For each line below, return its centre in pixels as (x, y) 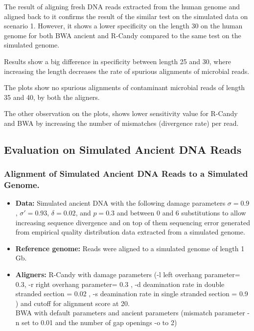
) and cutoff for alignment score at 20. (72, 303)
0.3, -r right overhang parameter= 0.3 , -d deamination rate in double (120, 284)
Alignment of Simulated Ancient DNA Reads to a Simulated (126, 174)
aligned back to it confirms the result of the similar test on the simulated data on (126, 16)
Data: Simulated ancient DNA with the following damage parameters (120, 203)
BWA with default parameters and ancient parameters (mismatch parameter (130, 313)
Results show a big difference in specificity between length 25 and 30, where (118, 61)
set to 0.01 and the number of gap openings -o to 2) (99, 322)
